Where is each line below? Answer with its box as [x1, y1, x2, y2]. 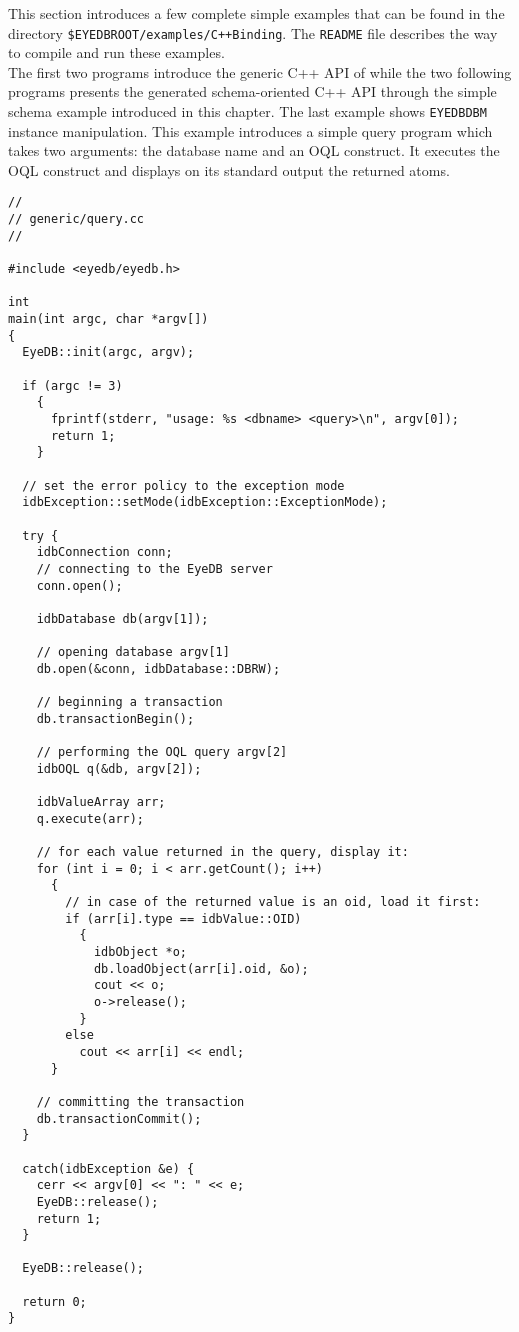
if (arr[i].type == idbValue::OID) [65, 911, 302, 926]
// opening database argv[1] [36, 645, 230, 660]
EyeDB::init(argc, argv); [22, 345, 195, 360]
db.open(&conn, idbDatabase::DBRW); [36, 661, 281, 676]
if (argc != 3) [22, 378, 123, 393]
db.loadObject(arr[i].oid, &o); [93, 961, 309, 976]
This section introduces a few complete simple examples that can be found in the [8, 3, 505, 23]
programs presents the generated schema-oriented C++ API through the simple [8, 81, 497, 102]
